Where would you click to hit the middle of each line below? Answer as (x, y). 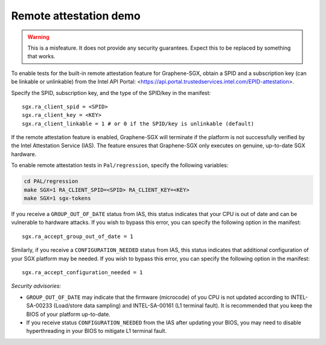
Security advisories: (36, 286)
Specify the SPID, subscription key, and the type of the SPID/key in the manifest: (111, 93)
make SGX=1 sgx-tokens (57, 198)
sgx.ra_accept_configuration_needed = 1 (82, 272)
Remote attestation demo (76, 16)
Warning (38, 37)
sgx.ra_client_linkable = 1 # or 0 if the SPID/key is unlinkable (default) (138, 123)
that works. (41, 56)
